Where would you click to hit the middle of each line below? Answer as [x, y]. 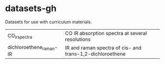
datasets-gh [31, 8]
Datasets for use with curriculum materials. [49, 22]
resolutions [78, 39]
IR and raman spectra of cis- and [103, 48]
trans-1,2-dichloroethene [96, 54]
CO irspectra [20, 36]
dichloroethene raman [31, 48]
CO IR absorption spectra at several [106, 33]
